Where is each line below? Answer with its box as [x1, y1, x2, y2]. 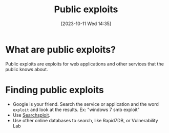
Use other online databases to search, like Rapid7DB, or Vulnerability [12, 117, 158, 123]
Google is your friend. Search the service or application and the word [12, 101, 159, 107]
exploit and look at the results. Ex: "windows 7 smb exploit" [12, 106, 140, 113]
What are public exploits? [5, 43, 116, 55]
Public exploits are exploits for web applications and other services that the [5, 60, 164, 67]
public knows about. [5, 66, 48, 72]
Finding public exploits [5, 84, 104, 96]
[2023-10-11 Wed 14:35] [60, 20, 112, 27]
